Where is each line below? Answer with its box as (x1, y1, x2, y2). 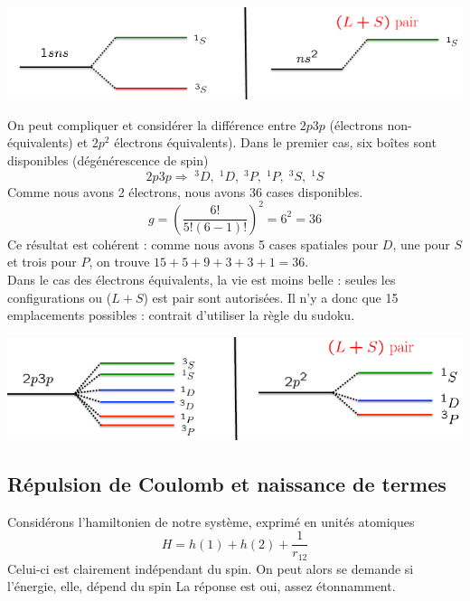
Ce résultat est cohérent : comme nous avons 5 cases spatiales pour (7, 234, 379, 253)
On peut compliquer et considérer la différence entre (7, 115, 296, 134)
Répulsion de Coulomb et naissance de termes (7, 469, 446, 497)
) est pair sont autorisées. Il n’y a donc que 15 (143, 287, 399, 306)
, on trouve (89, 252, 150, 271)
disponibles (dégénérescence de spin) (7, 150, 209, 169)
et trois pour (7, 252, 77, 271)
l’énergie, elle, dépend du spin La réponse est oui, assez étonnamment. (7, 577, 396, 596)
